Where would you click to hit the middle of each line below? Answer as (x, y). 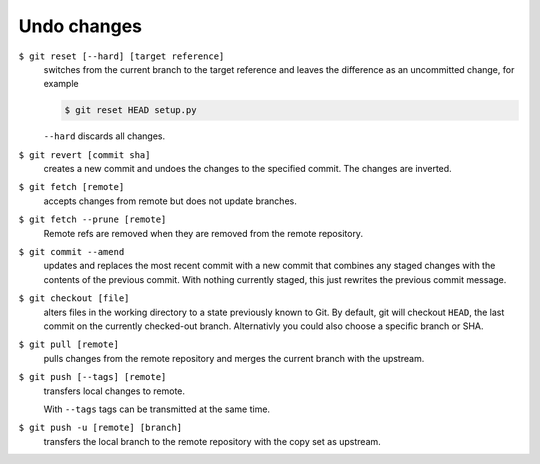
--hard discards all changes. (104, 136)
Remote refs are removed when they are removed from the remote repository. (203, 233)
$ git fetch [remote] (71, 187)
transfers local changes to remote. (114, 391)
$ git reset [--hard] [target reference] (121, 56)
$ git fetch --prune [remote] (92, 219)
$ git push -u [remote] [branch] (100, 428)
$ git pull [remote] (69, 344)
